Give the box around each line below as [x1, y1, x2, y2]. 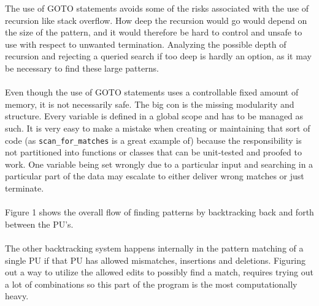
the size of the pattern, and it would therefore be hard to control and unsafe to [5, 26, 302, 39]
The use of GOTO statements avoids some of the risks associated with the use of [5, 2, 309, 14]
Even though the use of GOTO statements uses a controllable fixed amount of [5, 86, 299, 99]
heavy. [5, 289, 29, 302]
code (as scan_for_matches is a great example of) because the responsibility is [5, 133, 302, 146]
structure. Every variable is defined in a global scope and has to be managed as [5, 110, 304, 122]
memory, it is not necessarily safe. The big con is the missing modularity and [5, 97, 294, 110]
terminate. [5, 181, 44, 194]
